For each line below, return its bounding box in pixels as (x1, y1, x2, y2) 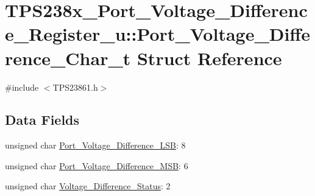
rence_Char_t (5, 45, 131, 70)
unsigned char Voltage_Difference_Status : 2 (5, 180, 171, 192)
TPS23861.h (52, 80, 98, 93)
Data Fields (5, 110, 80, 129)
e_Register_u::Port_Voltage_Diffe (5, 21, 310, 46)
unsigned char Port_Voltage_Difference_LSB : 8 (5, 139, 186, 152)
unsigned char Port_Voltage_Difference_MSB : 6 (5, 159, 188, 172)
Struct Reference (136, 45, 282, 70)
